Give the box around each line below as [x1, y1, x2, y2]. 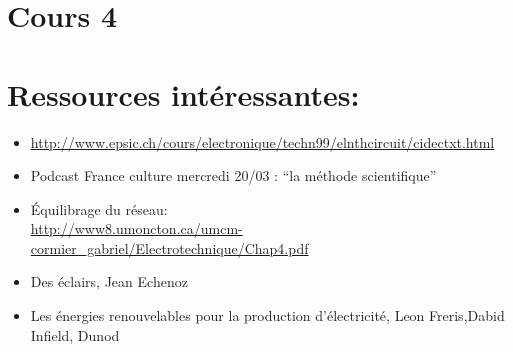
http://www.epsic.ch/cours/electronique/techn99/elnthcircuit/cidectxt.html [30, 131, 495, 152]
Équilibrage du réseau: [30, 198, 168, 219]
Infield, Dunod [30, 324, 120, 345]
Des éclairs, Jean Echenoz [30, 271, 188, 292]
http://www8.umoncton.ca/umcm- [30, 218, 243, 239]
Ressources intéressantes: [7, 73, 360, 114]
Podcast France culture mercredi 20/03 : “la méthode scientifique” [30, 165, 437, 186]
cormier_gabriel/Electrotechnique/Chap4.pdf [30, 237, 309, 258]
